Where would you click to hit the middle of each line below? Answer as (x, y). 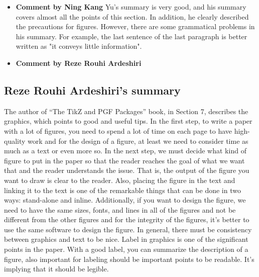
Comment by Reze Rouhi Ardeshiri (79, 63)
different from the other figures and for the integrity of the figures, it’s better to (127, 219)
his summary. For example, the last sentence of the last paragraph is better (132, 36)
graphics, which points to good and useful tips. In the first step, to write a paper (128, 121)
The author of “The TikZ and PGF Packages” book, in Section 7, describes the (126, 111)
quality (15, 141)
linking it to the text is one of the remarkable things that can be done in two (122, 190)
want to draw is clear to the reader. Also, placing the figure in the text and (120, 180)
